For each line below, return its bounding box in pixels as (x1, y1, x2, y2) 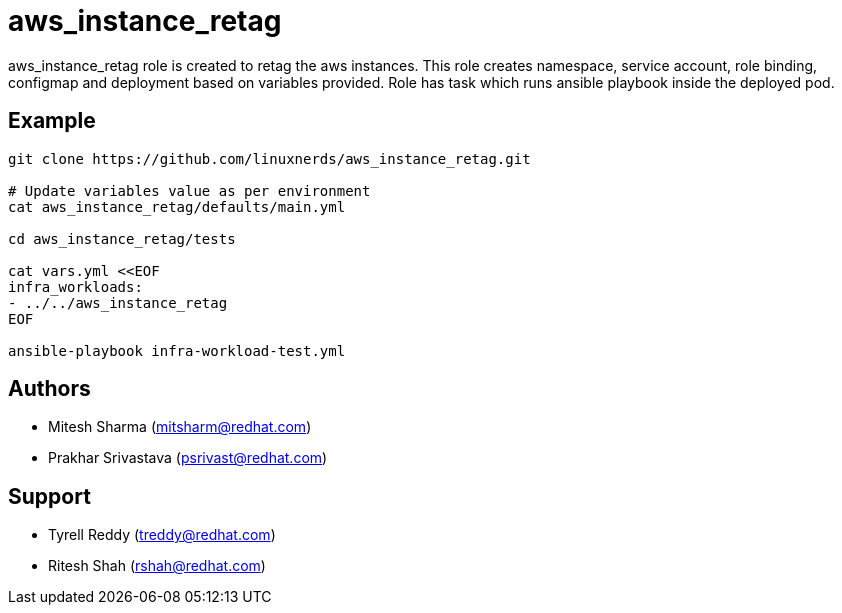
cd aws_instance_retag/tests (8, 230, 236, 247)
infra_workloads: (8, 278, 143, 295)
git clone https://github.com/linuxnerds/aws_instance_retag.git (8, 150, 531, 167)
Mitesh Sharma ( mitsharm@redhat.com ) (48, 418, 312, 436)
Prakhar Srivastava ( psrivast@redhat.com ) (48, 449, 328, 467)
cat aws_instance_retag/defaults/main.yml (8, 198, 346, 215)
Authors (8, 376, 91, 402)
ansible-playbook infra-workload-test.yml (8, 342, 346, 359)
